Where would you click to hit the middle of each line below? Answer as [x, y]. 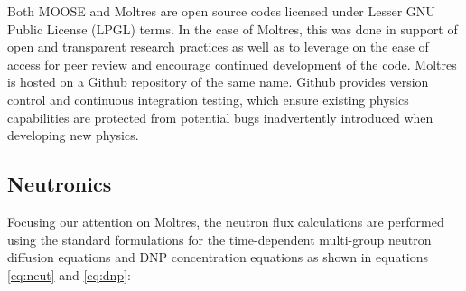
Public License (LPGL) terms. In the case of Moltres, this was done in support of [233, 28]
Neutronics [60, 184]
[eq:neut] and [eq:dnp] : [69, 274]
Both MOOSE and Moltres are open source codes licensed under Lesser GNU [221, 11]
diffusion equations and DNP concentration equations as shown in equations [218, 257]
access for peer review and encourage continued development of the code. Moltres [232, 64]
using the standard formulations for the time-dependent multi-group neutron [219, 239]
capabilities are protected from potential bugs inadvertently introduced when [220, 117]
